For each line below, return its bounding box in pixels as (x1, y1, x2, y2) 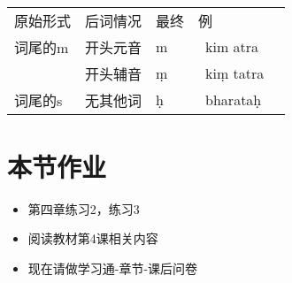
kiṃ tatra (205, 63, 265, 84)
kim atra (205, 36, 259, 57)
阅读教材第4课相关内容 (27, 229, 158, 248)
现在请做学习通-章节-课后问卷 (27, 258, 198, 277)
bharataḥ (205, 89, 262, 111)
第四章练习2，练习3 (27, 199, 140, 218)
